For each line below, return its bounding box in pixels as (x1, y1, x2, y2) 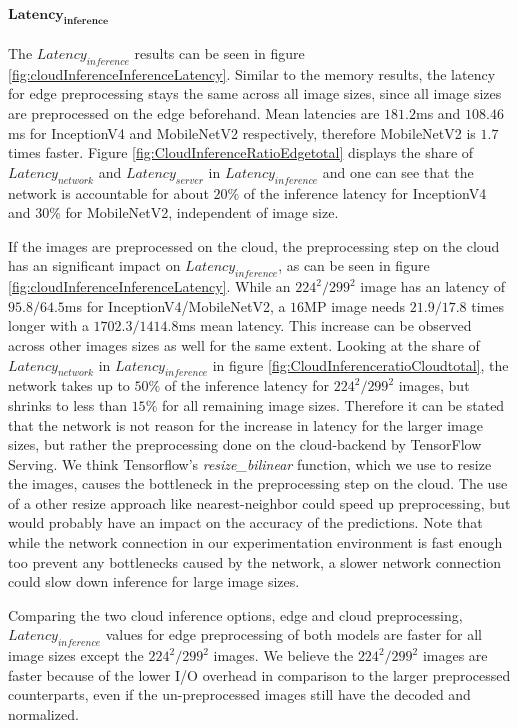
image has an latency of (360, 276, 506, 297)
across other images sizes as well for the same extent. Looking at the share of (8, 334, 480, 355)
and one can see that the (322, 161, 474, 182)
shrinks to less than (8, 394, 127, 415)
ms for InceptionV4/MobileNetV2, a (64, 295, 286, 316)
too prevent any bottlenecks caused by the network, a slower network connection (8, 551, 502, 572)
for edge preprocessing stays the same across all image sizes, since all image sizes (8, 83, 502, 104)
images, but (398, 375, 470, 396)
